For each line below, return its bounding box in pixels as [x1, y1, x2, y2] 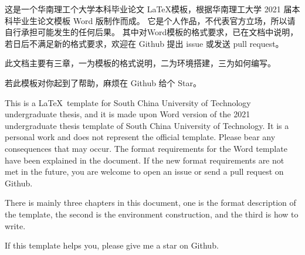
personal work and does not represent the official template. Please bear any [5, 131, 276, 143]
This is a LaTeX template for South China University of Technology [5, 96, 251, 108]
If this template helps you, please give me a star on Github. [5, 239, 219, 251]
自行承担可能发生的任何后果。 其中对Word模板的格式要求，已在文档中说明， [5, 26, 299, 38]
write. [5, 219, 26, 232]
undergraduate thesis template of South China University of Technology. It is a [5, 119, 289, 131]
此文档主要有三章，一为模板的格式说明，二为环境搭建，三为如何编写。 [5, 57, 276, 69]
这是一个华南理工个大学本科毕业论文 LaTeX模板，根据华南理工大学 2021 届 [5, 3, 292, 15]
